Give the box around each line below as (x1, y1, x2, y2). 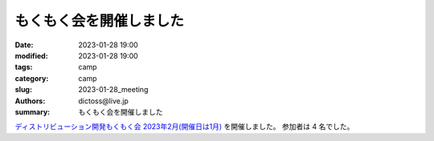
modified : (14, 50, 48, 60)
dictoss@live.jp (78, 96, 129, 106)
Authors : (14, 96, 46, 106)
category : (14, 73, 49, 83)
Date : (14, 40, 34, 50)
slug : (14, 85, 32, 95)
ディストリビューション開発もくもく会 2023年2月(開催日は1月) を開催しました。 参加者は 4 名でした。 (14, 122, 354, 131)
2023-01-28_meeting (78, 85, 149, 95)
